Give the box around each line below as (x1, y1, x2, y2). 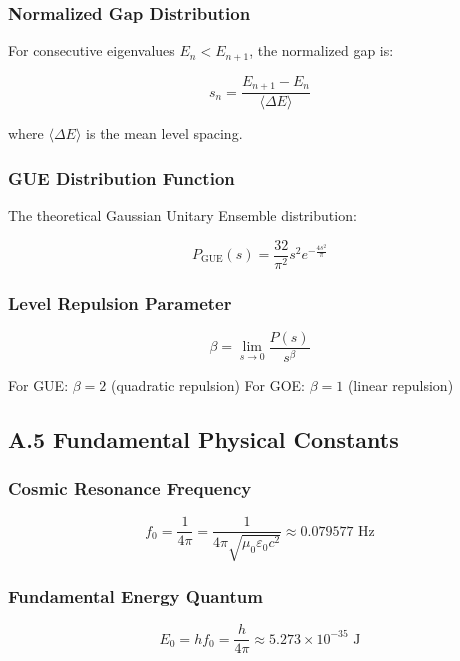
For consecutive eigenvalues (8, 40, 175, 61)
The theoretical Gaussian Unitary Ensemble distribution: (8, 204, 357, 225)
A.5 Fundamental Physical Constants (8, 423, 399, 454)
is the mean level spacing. (86, 123, 243, 144)
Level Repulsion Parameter (8, 290, 232, 315)
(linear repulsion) (347, 374, 454, 395)
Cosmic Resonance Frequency (8, 476, 252, 501)
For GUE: (8, 374, 69, 395)
